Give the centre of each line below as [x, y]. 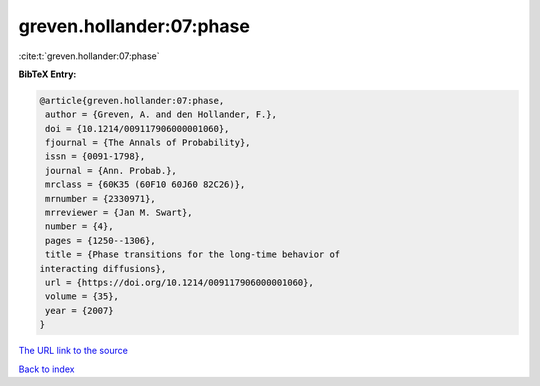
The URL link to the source [73, 351]
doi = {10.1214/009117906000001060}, [137, 128]
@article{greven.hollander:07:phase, [132, 100]
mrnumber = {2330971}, [101, 198]
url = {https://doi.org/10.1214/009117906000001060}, [179, 282]
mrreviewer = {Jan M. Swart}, [119, 213]
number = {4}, [79, 226]
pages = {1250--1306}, [101, 240]
